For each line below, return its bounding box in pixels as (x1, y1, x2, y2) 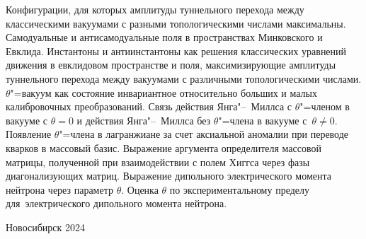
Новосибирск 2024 (6, 219, 85, 234)
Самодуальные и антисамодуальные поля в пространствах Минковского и (6, 30, 323, 45)
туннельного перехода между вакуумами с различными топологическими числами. (6, 71, 362, 86)
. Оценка (121, 182, 159, 197)
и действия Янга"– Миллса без (76, 112, 211, 127)
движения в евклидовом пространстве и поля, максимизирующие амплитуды (6, 57, 336, 72)
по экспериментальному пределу (169, 182, 309, 197)
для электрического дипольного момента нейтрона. (6, 196, 227, 211)
